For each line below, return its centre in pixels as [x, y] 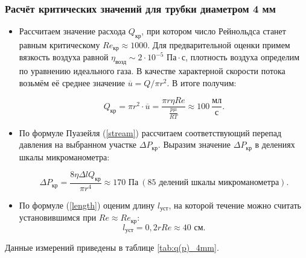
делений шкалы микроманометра [219, 183]
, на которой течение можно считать [235, 205]
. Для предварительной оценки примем [219, 45]
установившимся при [58, 217]
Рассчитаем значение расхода [72, 31]
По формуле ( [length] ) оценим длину [87, 205]
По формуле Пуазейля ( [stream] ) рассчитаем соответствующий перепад [150, 132]
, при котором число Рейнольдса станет [214, 31]
